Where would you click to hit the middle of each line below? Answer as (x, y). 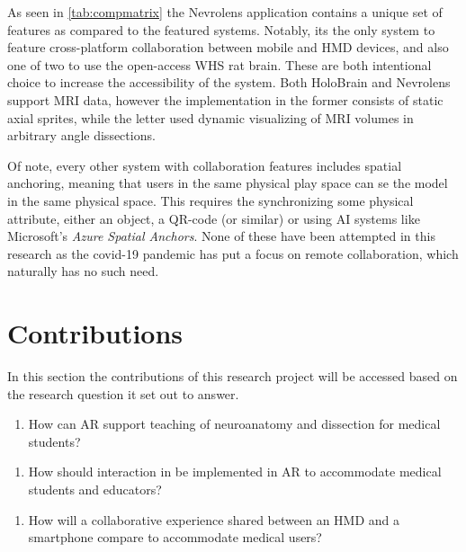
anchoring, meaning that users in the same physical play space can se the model (228, 183)
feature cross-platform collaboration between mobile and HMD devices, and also (228, 47)
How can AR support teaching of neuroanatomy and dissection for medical (234, 424)
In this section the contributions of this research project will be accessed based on (233, 376)
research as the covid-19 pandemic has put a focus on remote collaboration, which (233, 253)
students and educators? (95, 489)
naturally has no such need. (83, 271)
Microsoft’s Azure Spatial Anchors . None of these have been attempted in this (221, 236)
